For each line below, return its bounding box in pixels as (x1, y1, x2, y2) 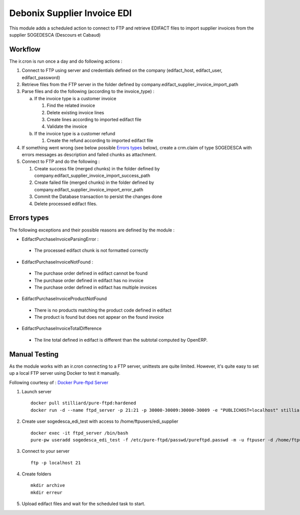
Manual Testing (9, 350, 59, 358)
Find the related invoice (46, 103, 95, 109)
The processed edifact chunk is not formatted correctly (34, 247, 148, 253)
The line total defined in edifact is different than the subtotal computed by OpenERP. (34, 337, 207, 343)
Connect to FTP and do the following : (21, 158, 100, 165)
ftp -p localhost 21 (30, 460, 81, 465)
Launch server (21, 388, 52, 394)
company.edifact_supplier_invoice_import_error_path (34, 186, 143, 192)
